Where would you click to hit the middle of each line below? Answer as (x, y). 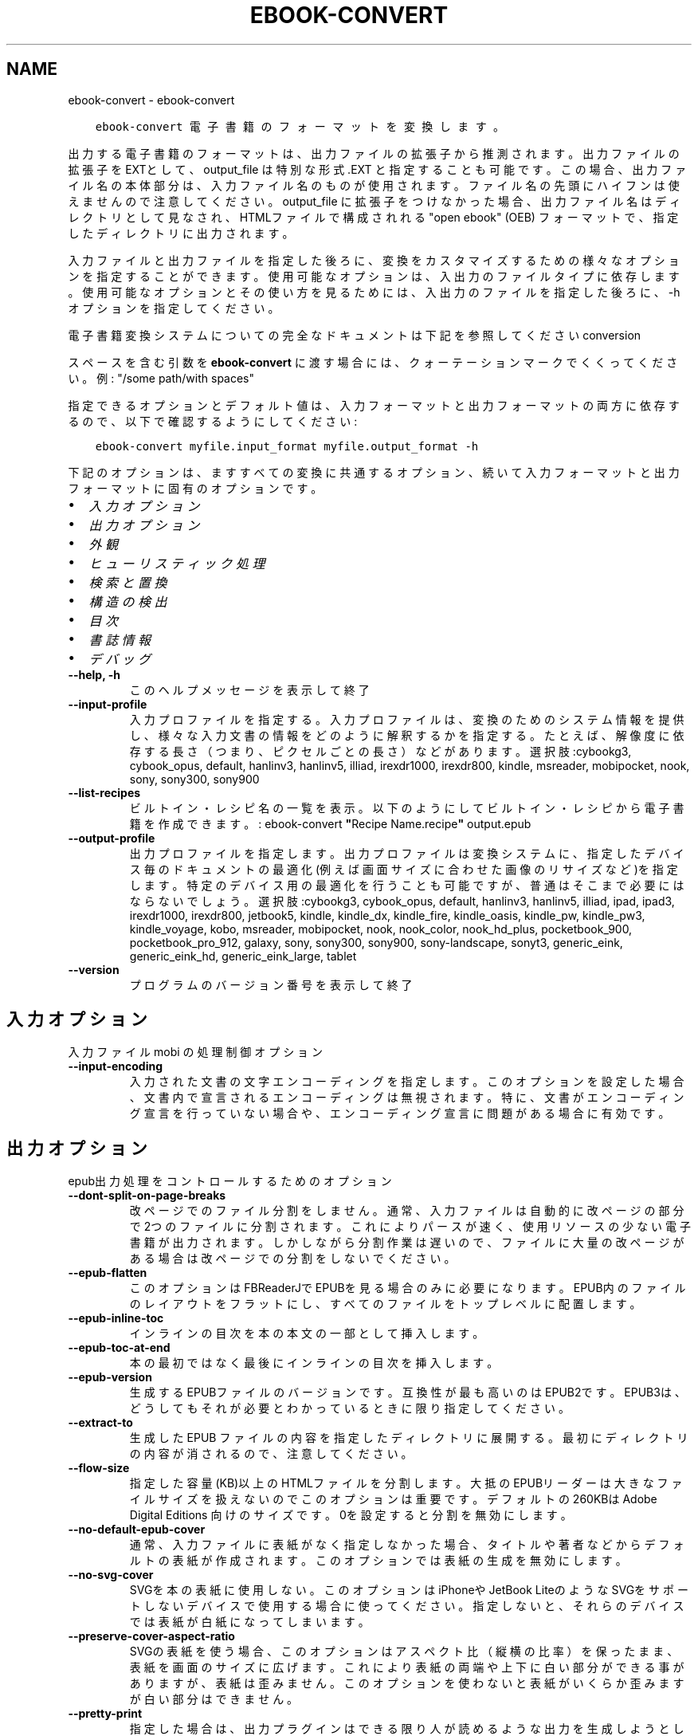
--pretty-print (105, 1714)
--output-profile (112, 838)
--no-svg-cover (111, 1575)
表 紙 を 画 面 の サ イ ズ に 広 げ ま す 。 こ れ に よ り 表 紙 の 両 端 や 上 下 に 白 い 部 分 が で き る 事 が (407, 1667)
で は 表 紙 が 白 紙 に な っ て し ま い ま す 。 (249, 1622)
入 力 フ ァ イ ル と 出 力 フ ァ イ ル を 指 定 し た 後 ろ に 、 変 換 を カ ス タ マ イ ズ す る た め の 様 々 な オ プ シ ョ (374, 260)
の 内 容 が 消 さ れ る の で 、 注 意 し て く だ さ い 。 (271, 1454)
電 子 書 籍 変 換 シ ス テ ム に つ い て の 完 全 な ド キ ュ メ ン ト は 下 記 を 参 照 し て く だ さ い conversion (355, 335)
